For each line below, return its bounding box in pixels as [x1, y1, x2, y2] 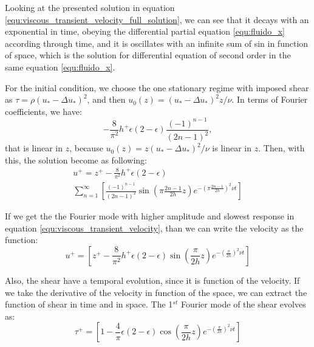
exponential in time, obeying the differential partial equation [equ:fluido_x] [5, 25, 285, 38]
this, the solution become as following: [5, 153, 147, 166]
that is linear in [5, 142, 63, 154]
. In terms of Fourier [231, 93, 308, 106]
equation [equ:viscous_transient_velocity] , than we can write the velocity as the [5, 221, 304, 234]
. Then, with [258, 142, 305, 154]
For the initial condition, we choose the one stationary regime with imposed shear [5, 81, 309, 94]
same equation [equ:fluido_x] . [5, 60, 115, 73]
